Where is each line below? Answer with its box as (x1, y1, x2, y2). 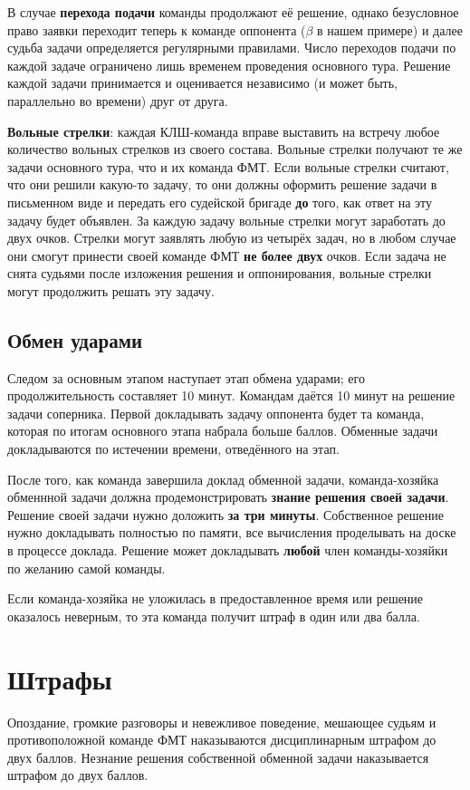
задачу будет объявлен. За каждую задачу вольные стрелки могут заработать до (7, 210, 446, 229)
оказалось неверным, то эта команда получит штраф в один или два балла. (7, 606, 420, 625)
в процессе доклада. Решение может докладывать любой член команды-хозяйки (7, 541, 448, 560)
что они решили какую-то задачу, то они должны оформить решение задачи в (7, 175, 437, 194)
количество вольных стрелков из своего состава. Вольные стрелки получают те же (7, 140, 463, 159)
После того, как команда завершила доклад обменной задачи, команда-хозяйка (7, 469, 439, 488)
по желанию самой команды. (7, 558, 166, 577)
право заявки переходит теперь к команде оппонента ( (7, 20, 306, 39)
